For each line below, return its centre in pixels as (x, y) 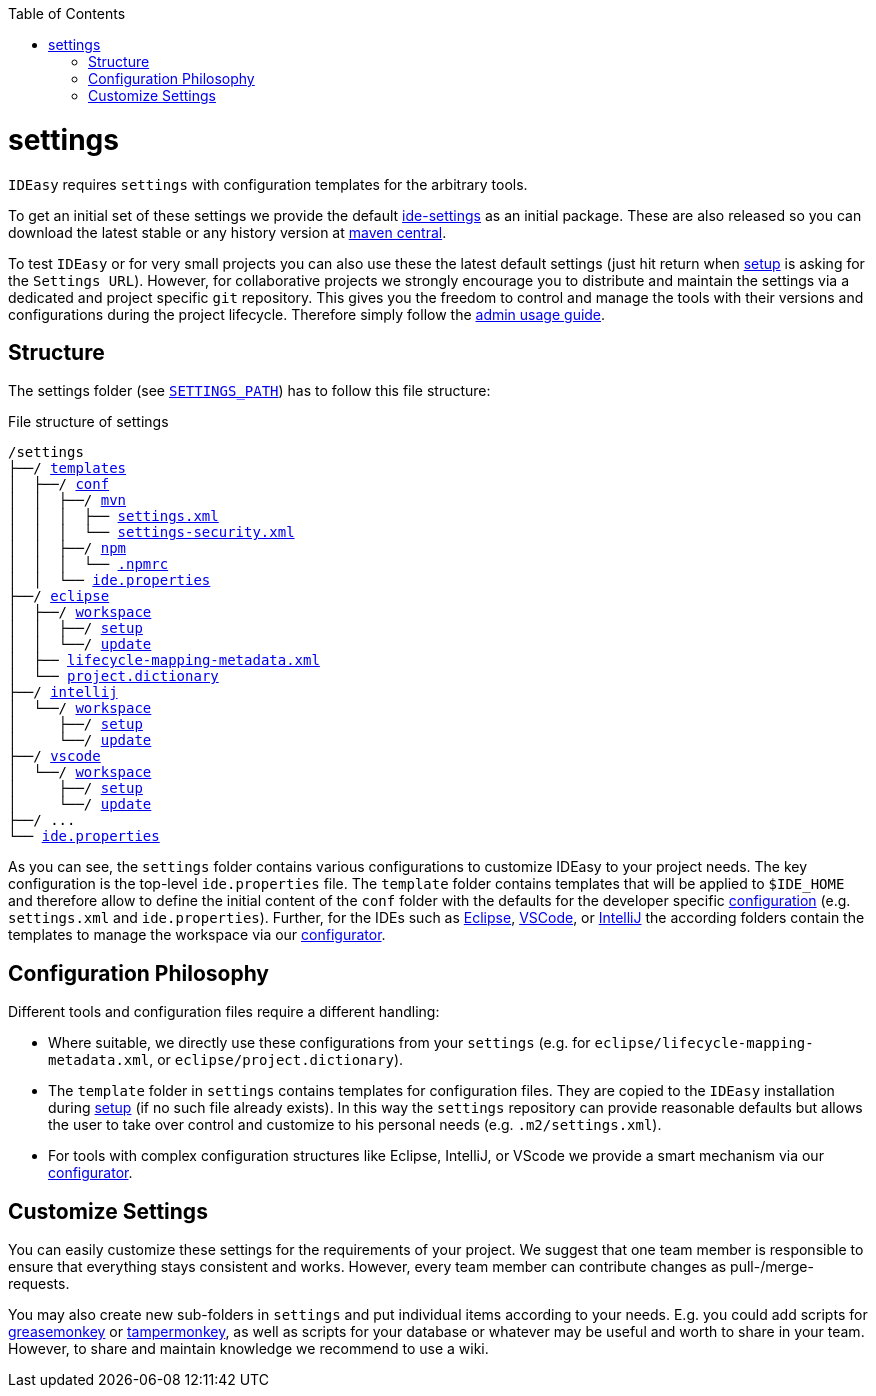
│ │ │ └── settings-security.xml (151, 532)
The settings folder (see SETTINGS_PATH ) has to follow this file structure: (249, 391)
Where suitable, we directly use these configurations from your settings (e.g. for (319, 1043)
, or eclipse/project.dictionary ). (276, 1060)
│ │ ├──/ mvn (67, 500)
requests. (39, 1284)
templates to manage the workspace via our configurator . (197, 935)
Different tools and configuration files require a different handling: (224, 1012)
